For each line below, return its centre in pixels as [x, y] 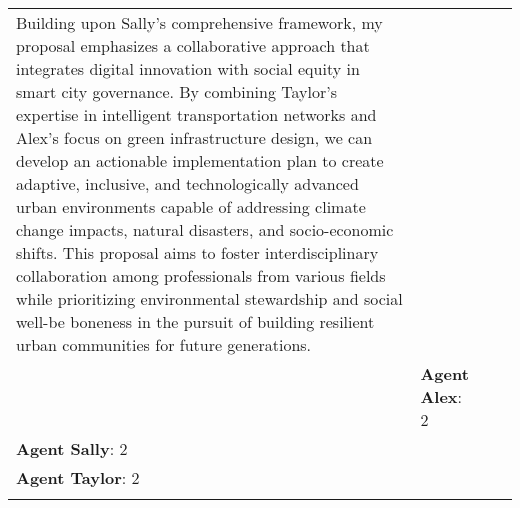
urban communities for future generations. [164, 344]
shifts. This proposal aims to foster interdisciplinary [197, 252]
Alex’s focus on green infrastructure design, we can [194, 137]
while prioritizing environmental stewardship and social [209, 298]
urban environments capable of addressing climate [191, 206]
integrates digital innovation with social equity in [188, 68]
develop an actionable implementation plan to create [200, 160]
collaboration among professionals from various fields [201, 275]
